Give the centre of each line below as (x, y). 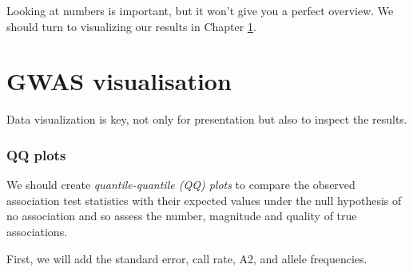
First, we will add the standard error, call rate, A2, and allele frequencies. (187, 258)
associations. (37, 231)
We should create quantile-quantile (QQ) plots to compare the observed (181, 185)
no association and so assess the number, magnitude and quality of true (182, 216)
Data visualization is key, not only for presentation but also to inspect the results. (207, 119)
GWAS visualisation (119, 81)
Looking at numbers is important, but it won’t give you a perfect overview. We (200, 10)
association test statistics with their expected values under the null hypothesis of (204, 200)
